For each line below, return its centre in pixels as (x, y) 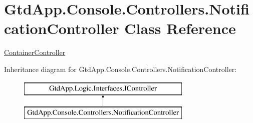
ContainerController (35, 52)
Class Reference (180, 28)
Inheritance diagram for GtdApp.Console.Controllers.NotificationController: (120, 69)
